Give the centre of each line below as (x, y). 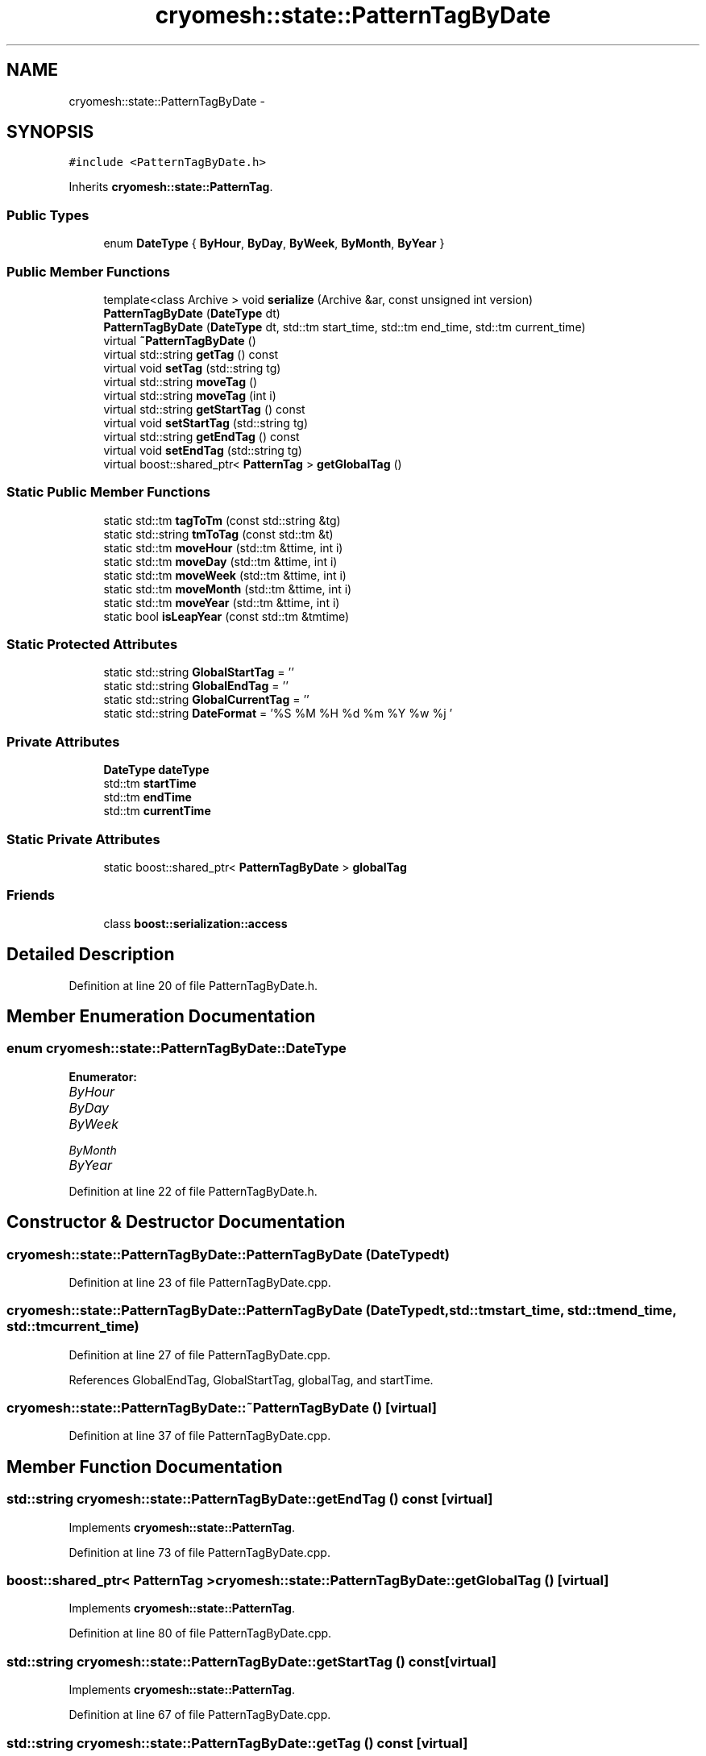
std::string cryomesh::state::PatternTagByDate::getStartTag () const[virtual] (251, 1661)
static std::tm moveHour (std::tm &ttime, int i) (223, 547)
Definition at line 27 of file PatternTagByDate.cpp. (200, 1354)
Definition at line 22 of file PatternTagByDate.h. (193, 1191)
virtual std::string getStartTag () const (204, 409)
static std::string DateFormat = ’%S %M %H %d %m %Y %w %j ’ (278, 714)
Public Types (48, 215)
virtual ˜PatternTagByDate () (180, 340)
